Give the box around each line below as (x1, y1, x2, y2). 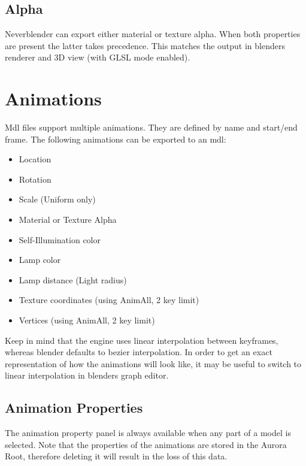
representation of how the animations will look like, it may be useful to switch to (5, 357, 302, 370)
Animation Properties (5, 398, 143, 417)
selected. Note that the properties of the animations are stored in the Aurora (5, 438, 287, 450)
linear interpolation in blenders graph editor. (5, 369, 169, 382)
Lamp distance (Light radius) (19, 273, 127, 286)
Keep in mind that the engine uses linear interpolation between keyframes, (5, 334, 278, 346)
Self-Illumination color (19, 233, 101, 246)
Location (19, 153, 51, 165)
